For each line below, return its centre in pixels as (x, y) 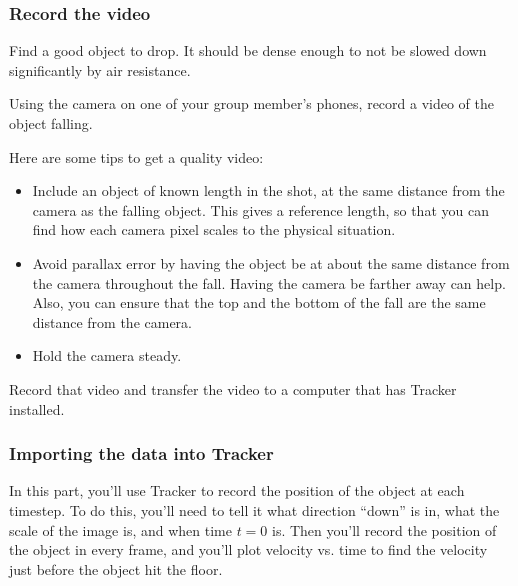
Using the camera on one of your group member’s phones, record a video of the (252, 103)
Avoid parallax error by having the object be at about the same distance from (271, 262)
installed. (37, 408)
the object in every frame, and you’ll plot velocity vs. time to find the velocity (248, 549)
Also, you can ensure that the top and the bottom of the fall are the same (259, 302)
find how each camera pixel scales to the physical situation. (214, 229)
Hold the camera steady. (107, 355)
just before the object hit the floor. (116, 568)
